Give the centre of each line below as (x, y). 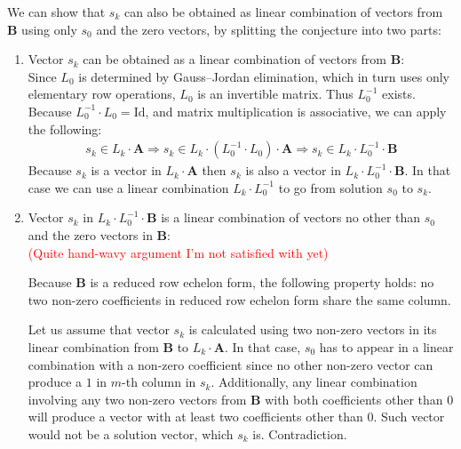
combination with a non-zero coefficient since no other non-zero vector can (230, 364)
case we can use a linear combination (128, 187)
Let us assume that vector (99, 329)
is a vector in (126, 170)
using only (49, 29)
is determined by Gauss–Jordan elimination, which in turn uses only (264, 76)
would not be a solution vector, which (131, 433)
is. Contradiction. (300, 433)
